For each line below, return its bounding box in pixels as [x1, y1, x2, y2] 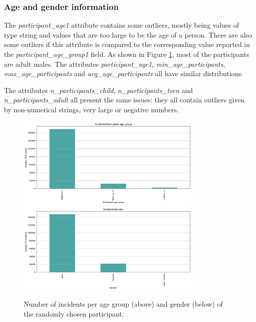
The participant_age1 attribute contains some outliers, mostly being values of [4, 20, 239, 30]
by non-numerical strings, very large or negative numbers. [4, 104, 179, 114]
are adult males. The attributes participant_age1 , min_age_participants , [4, 58, 225, 69]
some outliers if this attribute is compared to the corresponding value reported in [4, 39, 250, 49]
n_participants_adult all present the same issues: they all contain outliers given [4, 94, 245, 105]
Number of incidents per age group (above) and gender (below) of [24, 299, 223, 309]
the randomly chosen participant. [24, 308, 124, 319]
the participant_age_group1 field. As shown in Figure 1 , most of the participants [4, 49, 250, 59]
